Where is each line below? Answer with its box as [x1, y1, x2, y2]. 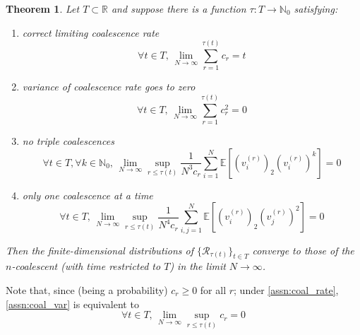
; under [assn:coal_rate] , [234, 282, 339, 297]
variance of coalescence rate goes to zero [22, 79, 196, 94]
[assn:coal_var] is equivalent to [6, 296, 139, 311]
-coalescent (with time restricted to [11, 259, 161, 274]
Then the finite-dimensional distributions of [6, 242, 194, 257]
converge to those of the [252, 242, 354, 257]
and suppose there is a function [111, 1, 246, 16]
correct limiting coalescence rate [22, 25, 160, 40]
